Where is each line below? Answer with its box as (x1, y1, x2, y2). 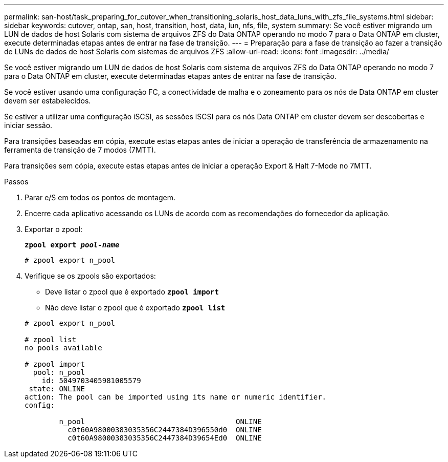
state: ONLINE (29, 385, 85, 393)
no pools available (25, 344, 102, 352)
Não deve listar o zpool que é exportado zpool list (45, 303, 226, 312)
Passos (4, 177, 29, 186)
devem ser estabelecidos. (4, 96, 91, 105)
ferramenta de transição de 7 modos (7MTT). (4, 145, 156, 154)
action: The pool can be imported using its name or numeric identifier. (25, 393, 327, 401)
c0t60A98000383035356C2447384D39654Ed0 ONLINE (68, 434, 262, 442)
